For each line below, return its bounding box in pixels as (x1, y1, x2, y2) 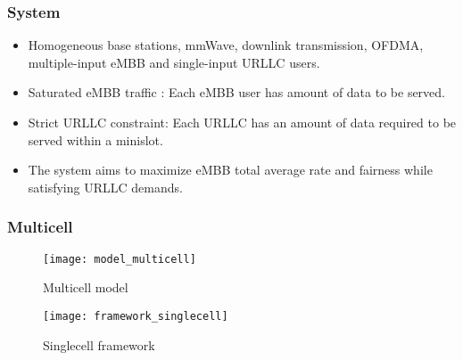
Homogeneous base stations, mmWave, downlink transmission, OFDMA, (28, 36, 424, 54)
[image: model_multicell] (43, 252, 196, 266)
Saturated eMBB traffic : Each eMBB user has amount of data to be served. (28, 83, 446, 102)
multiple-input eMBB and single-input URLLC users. (28, 53, 320, 71)
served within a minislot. (28, 130, 163, 149)
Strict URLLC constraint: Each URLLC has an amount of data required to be (28, 113, 457, 131)
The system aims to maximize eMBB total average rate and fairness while (28, 160, 433, 179)
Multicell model (43, 278, 128, 297)
